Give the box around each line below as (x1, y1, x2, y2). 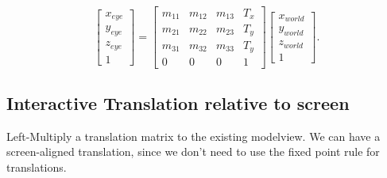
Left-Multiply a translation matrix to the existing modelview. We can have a (6, 127, 381, 144)
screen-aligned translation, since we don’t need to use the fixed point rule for (6, 143, 380, 160)
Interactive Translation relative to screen (6, 90, 350, 115)
